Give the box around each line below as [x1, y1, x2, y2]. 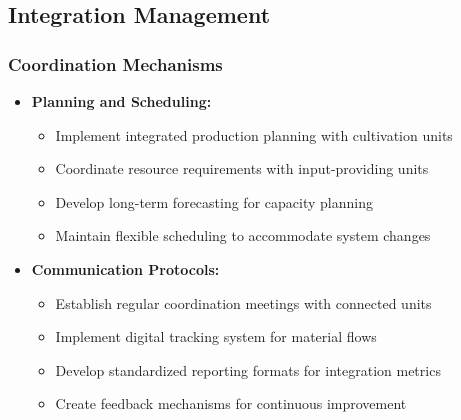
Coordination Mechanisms [8, 51, 223, 76]
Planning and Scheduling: [31, 91, 212, 111]
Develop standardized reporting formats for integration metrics [55, 359, 441, 380]
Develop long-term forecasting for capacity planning [55, 191, 373, 212]
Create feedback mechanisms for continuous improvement [55, 393, 407, 414]
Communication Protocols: [31, 258, 220, 279]
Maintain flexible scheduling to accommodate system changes [55, 225, 431, 246]
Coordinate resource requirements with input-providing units [55, 158, 429, 179]
